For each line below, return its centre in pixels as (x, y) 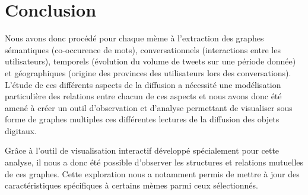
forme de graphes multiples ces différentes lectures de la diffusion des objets (142, 119)
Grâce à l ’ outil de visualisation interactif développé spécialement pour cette (142, 150)
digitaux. (21, 130)
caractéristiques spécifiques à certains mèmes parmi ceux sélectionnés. (131, 185)
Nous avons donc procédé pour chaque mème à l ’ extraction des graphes (134, 38)
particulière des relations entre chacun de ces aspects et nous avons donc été (143, 96)
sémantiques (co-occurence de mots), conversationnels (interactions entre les (143, 49)
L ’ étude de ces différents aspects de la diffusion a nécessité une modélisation (143, 84)
